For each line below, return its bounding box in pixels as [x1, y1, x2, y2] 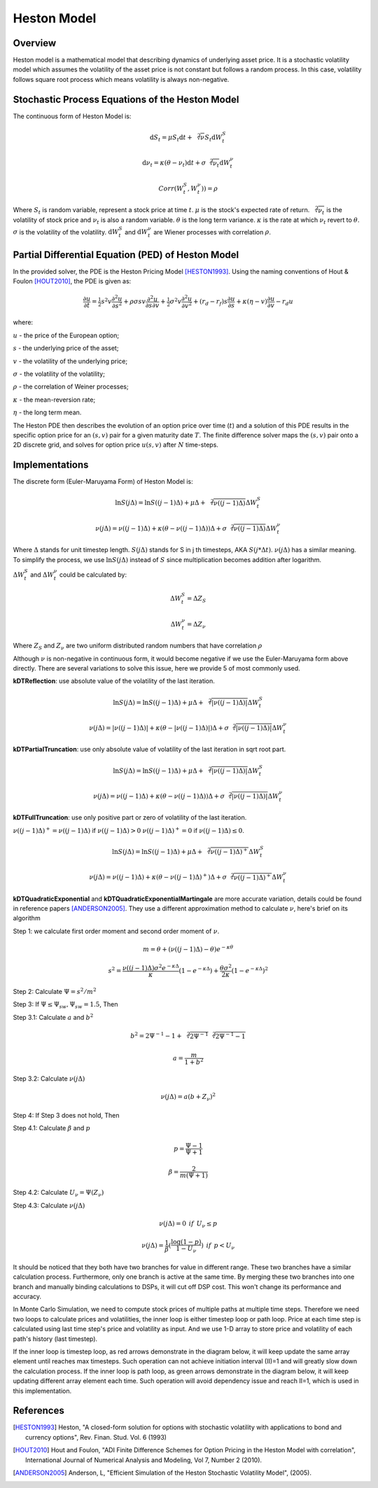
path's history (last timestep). [13, 1334, 98, 1343]
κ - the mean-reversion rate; [13, 395, 96, 404]
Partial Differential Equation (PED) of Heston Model [13, 248, 239, 260]
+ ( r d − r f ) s [192, 297, 228, 307]
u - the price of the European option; [13, 331, 119, 339]
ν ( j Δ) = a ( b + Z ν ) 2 [160, 1092, 216, 1102]
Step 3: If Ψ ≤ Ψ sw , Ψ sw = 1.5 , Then [13, 1000, 118, 1011]
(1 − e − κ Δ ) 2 [231, 966, 269, 975]
